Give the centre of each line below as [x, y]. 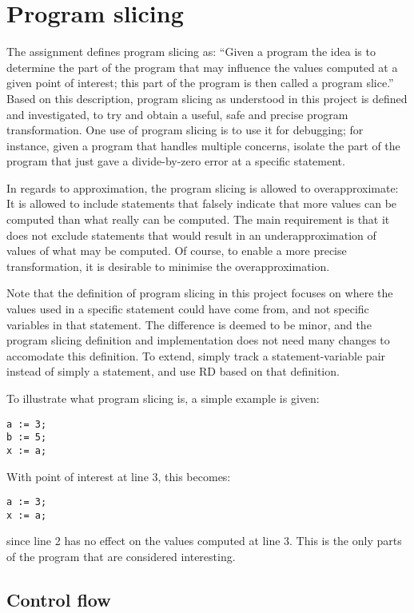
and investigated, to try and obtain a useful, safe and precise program [177, 114]
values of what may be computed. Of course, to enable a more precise [177, 251]
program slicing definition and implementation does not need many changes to [198, 340]
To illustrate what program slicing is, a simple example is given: [163, 398]
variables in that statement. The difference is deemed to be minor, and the [189, 324]
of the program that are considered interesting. [121, 557]
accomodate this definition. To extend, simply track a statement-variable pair [196, 355]
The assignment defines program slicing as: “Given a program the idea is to [191, 52]
